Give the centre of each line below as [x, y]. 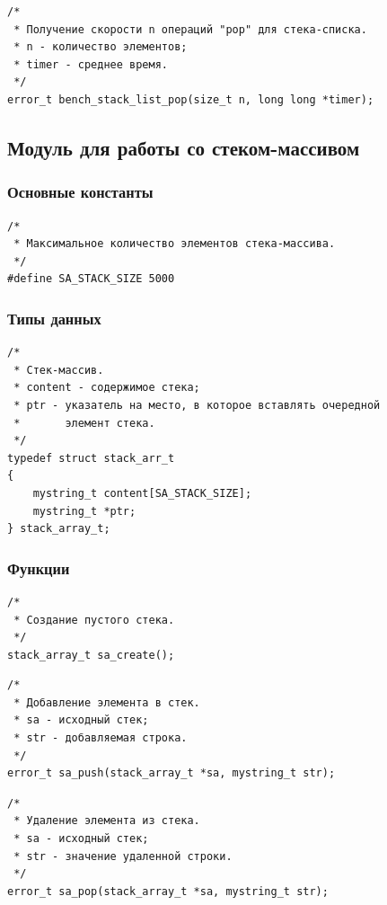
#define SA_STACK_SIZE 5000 [91, 279]
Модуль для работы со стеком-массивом [184, 147]
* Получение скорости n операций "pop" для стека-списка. [190, 29]
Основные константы [80, 192]
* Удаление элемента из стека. [107, 821]
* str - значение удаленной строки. [123, 856]
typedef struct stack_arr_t [91, 458]
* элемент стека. [84, 423]
